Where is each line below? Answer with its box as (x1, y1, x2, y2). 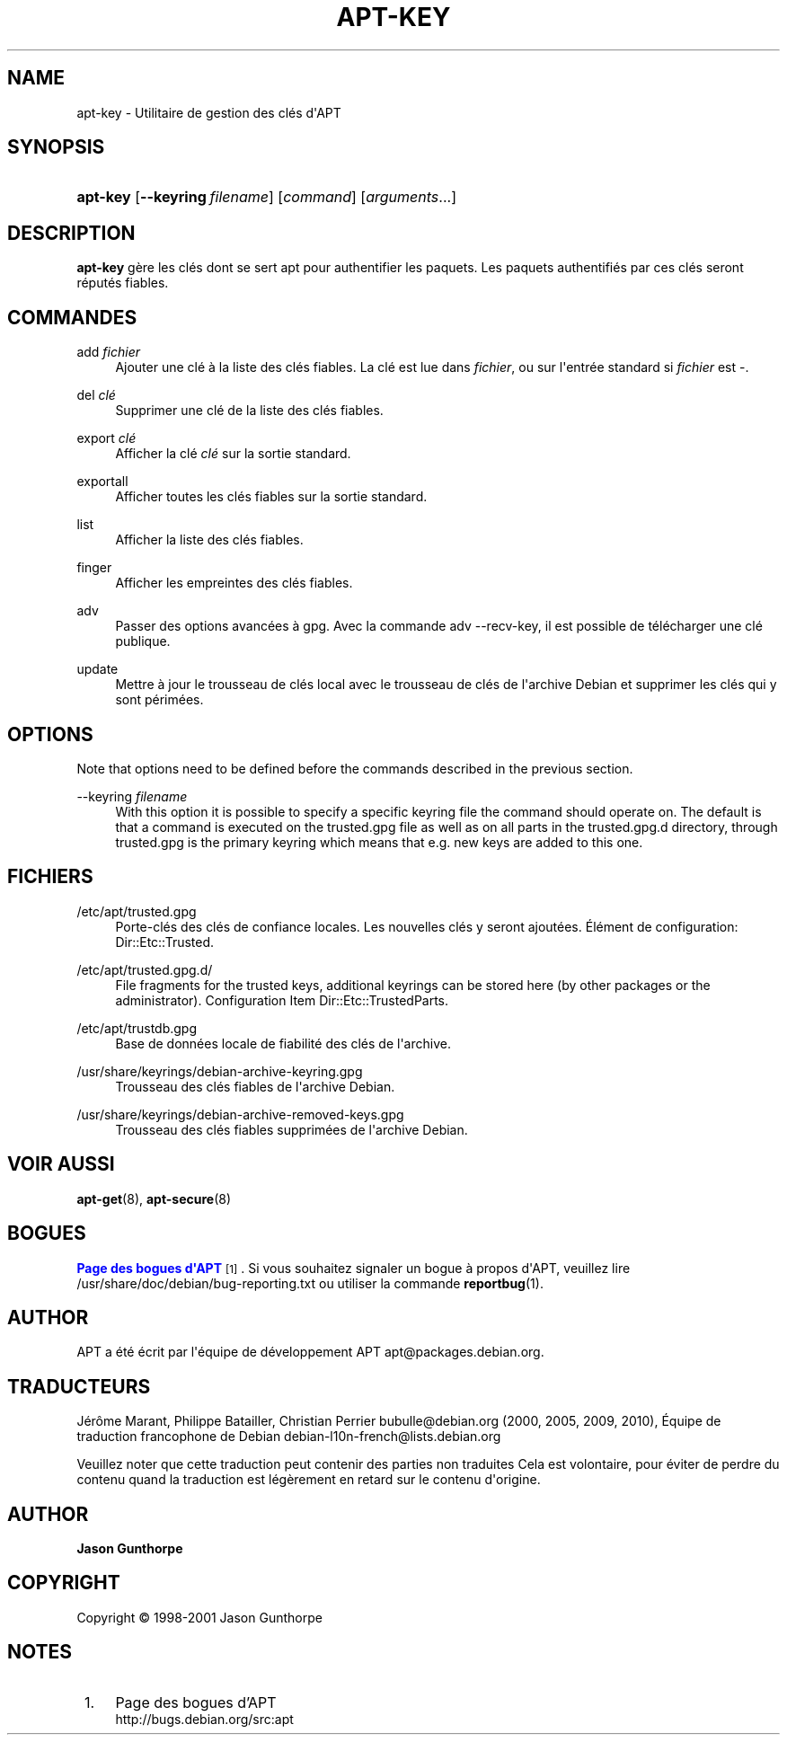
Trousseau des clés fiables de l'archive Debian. (115, 1078, 395, 1094)
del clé (76, 387, 116, 403)
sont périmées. (115, 692, 204, 708)
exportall (76, 473, 128, 490)
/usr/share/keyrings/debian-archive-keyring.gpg (76, 1063, 363, 1079)
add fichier (76, 344, 140, 360)
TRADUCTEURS (7, 1375, 151, 1398)
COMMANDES (7, 305, 137, 329)
